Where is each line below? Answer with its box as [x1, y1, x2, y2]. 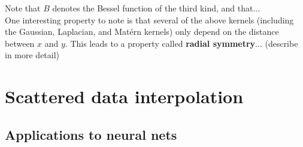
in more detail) [5, 49, 60, 61]
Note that [5, 2, 41, 14]
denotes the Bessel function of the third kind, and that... [52, 2, 260, 14]
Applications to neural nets [5, 125, 177, 143]
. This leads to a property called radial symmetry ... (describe [65, 37, 298, 49]
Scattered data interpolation [5, 84, 244, 109]
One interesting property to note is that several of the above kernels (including [5, 13, 294, 26]
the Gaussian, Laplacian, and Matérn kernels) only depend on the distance [5, 25, 279, 38]
